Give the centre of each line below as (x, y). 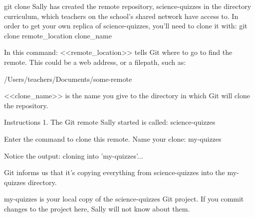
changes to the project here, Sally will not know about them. (97, 208)
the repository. (26, 105)
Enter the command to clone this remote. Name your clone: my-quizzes (113, 138)
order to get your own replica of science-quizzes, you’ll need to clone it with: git (126, 26)
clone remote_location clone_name (58, 35)
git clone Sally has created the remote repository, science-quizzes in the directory (128, 6)
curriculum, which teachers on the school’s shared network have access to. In (121, 16)
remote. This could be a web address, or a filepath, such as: (95, 62)
